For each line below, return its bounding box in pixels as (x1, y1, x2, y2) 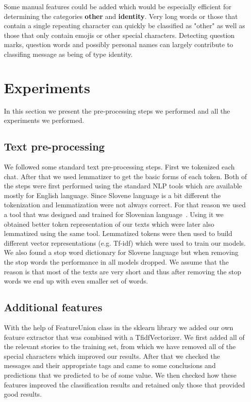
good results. (4, 389, 42, 399)
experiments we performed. (4, 115, 84, 125)
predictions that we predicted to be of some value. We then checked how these (4, 369, 236, 380)
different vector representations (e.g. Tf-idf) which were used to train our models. (4, 237, 246, 248)
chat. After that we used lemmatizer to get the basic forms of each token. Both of (4, 171, 247, 181)
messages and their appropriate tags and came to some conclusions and (4, 360, 216, 370)
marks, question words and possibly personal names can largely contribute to (4, 39, 234, 50)
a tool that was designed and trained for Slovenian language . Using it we (4, 209, 224, 219)
